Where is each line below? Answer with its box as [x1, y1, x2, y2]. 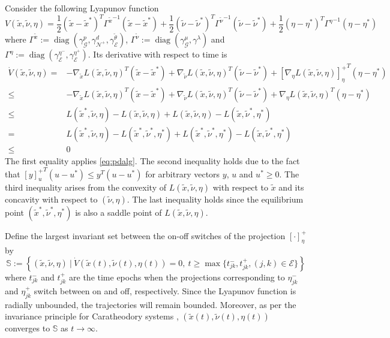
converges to [5, 322, 50, 334]
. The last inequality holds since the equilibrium [127, 192, 304, 205]
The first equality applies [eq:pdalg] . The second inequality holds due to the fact [5, 155, 300, 167]
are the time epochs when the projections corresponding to [69, 271, 285, 283]
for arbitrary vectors [145, 167, 220, 180]
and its [278, 180, 304, 193]
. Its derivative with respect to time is [88, 48, 227, 61]
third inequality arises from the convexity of [5, 180, 167, 193]
